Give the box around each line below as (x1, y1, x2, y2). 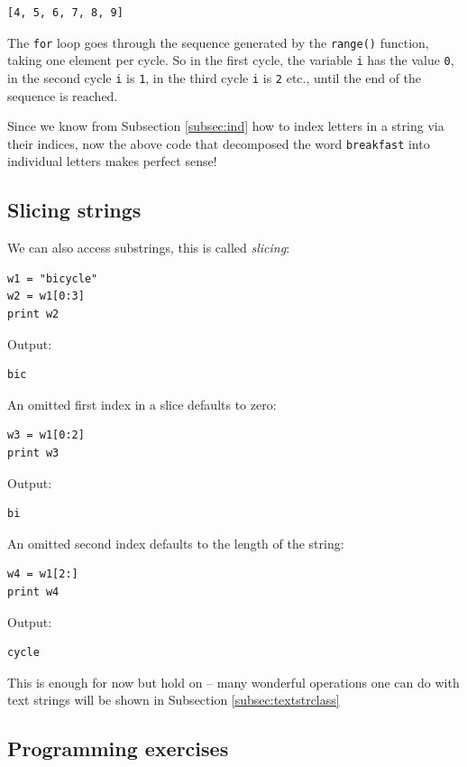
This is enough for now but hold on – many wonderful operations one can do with (7, 672, 460, 691)
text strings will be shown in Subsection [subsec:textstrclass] (7, 690, 340, 709)
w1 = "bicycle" (7, 272, 98, 285)
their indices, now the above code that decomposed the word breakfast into (7, 134, 430, 152)
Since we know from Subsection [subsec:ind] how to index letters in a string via (7, 116, 444, 135)
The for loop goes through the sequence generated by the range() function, (7, 32, 429, 51)
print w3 (7, 446, 60, 459)
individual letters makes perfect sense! (7, 152, 217, 171)
